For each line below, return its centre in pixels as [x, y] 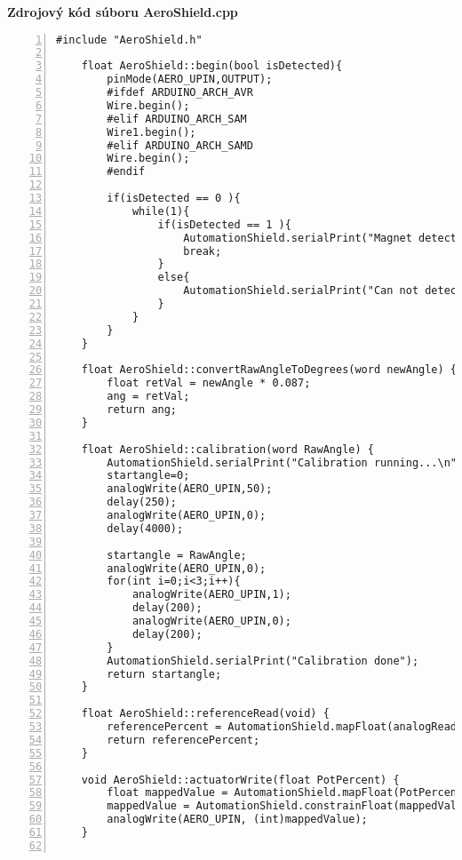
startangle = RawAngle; [177, 555]
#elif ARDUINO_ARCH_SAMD [180, 145]
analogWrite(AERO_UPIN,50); [190, 489]
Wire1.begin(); [151, 132]
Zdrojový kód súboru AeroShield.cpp [123, 12]
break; [203, 251]
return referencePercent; [183, 740]
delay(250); [142, 502]
